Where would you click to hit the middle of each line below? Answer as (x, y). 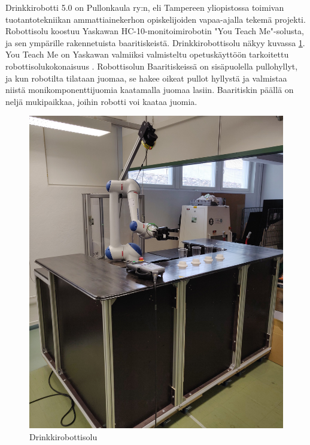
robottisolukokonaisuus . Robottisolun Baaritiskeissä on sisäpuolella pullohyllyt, (152, 66)
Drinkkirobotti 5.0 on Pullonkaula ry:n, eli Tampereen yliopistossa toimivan (145, 7)
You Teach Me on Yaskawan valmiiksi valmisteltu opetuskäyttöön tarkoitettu (147, 54)
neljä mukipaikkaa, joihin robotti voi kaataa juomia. (101, 101)
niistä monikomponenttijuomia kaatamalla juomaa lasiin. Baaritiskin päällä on (150, 90)
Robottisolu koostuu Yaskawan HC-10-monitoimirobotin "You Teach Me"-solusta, (155, 31)
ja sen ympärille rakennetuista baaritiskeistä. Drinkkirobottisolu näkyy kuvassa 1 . (155, 42)
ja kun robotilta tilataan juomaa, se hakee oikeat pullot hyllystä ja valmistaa (146, 78)
